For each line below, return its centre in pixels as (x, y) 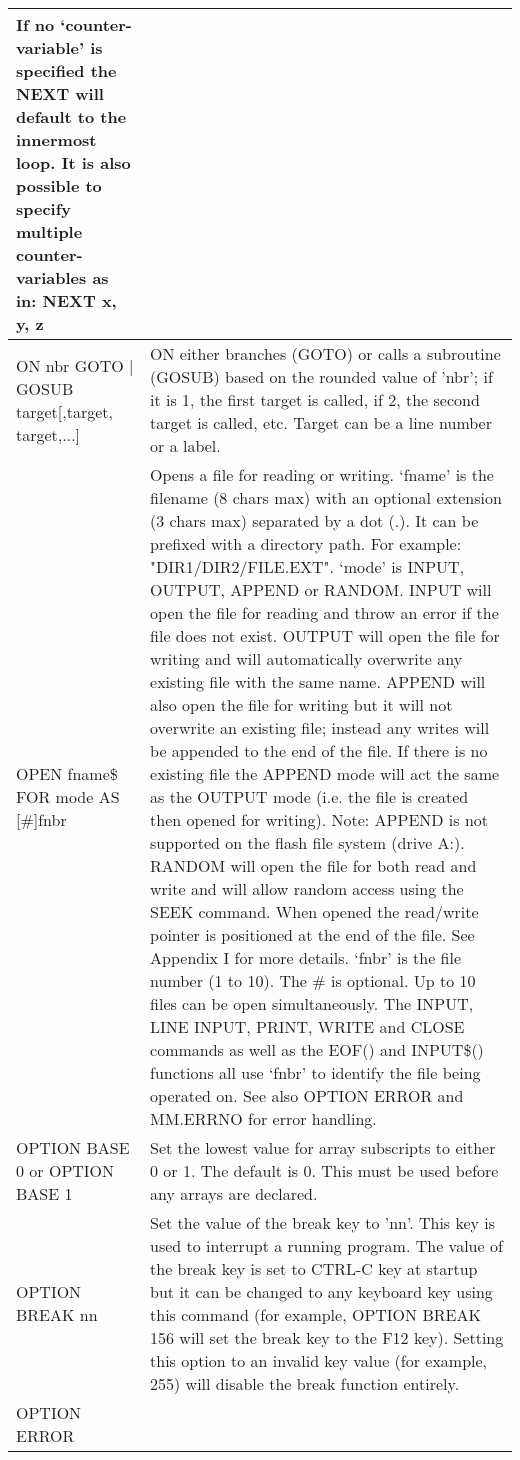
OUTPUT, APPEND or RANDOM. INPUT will (321, 589)
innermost (56, 139)
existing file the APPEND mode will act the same (325, 773)
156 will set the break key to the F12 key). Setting (327, 1337)
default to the (71, 116)
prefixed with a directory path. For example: (306, 543)
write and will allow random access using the (307, 888)
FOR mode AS (68, 796)
